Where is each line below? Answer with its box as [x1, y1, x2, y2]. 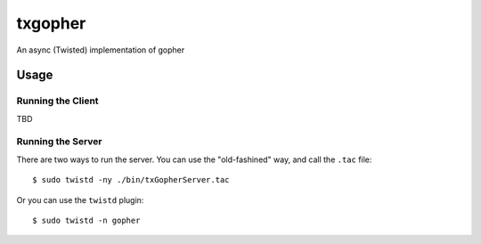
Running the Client [16, 94, 99, 107]
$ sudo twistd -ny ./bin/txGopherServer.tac [32, 175, 231, 185]
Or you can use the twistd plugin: [16, 194, 144, 205]
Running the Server [16, 135, 102, 148]
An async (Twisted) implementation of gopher [16, 45, 185, 55]
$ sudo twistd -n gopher [32, 216, 141, 226]
